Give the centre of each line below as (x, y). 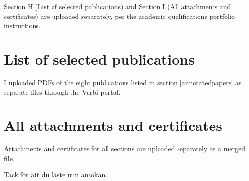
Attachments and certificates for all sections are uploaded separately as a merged (125, 149)
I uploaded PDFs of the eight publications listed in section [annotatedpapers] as (123, 82)
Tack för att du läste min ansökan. (56, 174)
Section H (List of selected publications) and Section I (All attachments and (117, 6)
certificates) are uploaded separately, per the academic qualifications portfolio (119, 16)
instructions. (22, 26)
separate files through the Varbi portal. (62, 92)
